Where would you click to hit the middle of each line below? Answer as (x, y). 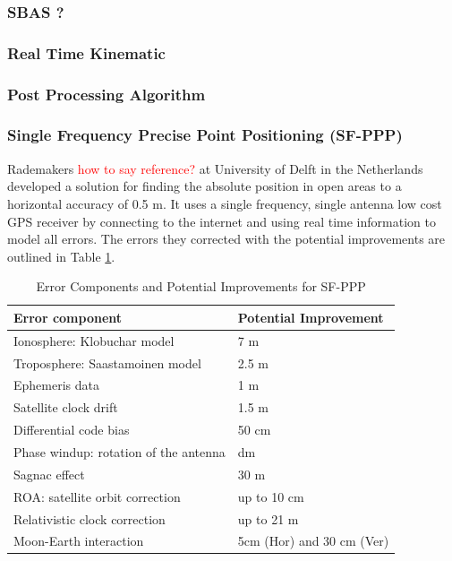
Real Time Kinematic (86, 52)
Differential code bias (72, 430)
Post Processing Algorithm (107, 94)
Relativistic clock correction (90, 518)
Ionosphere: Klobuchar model (94, 340)
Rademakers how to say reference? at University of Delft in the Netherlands (215, 168)
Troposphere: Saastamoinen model (107, 362)
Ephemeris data (56, 385)
